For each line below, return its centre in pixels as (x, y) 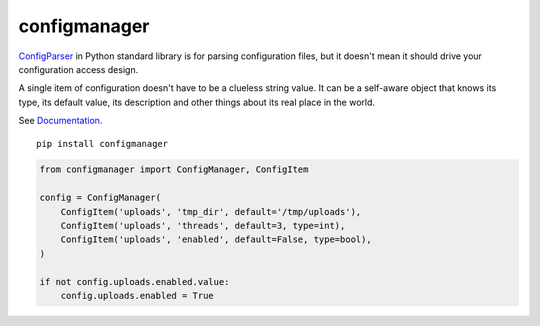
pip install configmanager (102, 143)
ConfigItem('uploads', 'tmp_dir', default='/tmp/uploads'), (211, 211)
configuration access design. (78, 69)
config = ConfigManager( (100, 198)
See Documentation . (60, 121)
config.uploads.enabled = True (137, 295)
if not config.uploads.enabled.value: (134, 281)
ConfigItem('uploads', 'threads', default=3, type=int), (203, 226)
